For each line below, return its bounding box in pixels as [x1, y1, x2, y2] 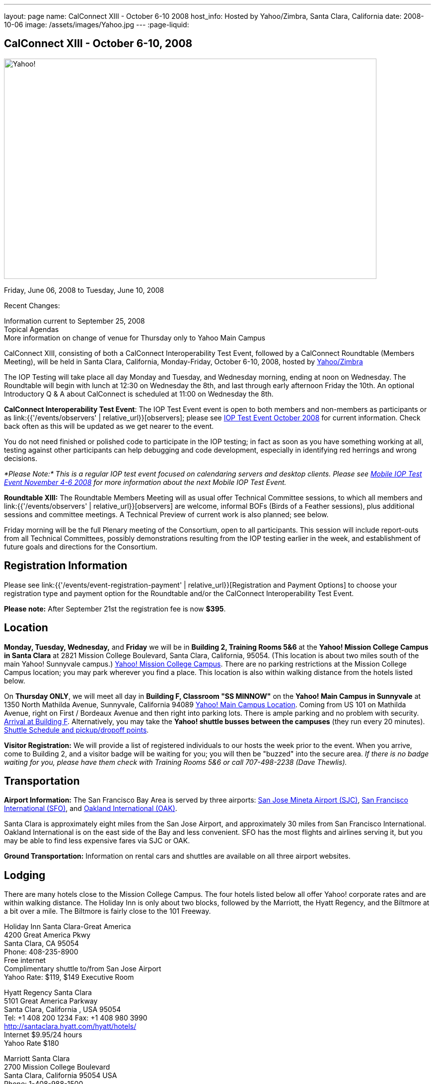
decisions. [4, 454, 37, 463]
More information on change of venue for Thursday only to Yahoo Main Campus [4, 333, 266, 342]
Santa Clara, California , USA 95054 [4, 1005, 121, 1014]
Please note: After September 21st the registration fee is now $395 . [4, 604, 226, 613]
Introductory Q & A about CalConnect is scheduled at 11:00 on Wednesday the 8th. [4, 389, 274, 398]
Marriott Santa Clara [4, 1054, 70, 1063]
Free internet [4, 956, 46, 965]
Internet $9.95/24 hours [4, 1030, 82, 1039]
